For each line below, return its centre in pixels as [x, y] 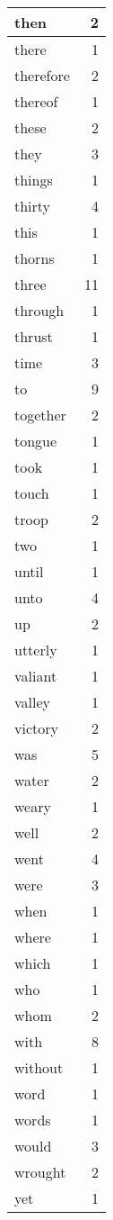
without [39, 1067]
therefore [42, 75]
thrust [34, 336]
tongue [36, 441]
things [34, 180]
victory [36, 728]
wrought [40, 1172]
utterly [36, 650]
